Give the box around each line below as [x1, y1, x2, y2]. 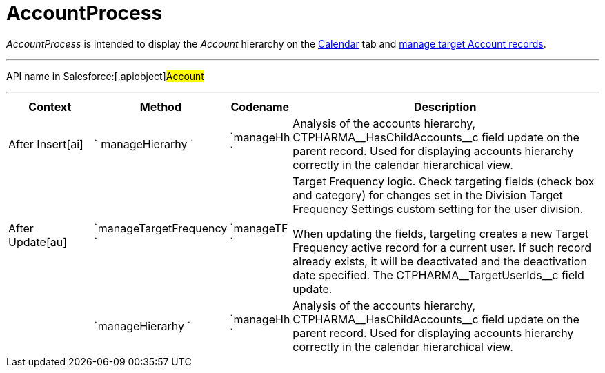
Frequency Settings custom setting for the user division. [292, 201, 584, 216]
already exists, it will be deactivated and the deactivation [292, 254, 587, 268]
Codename [230, 99, 290, 114]
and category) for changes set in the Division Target [292, 188, 563, 202]
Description [413, 99, 477, 114]
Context [28, 99, 72, 114]
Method [139, 99, 182, 114]
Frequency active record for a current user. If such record [292, 240, 592, 254]
